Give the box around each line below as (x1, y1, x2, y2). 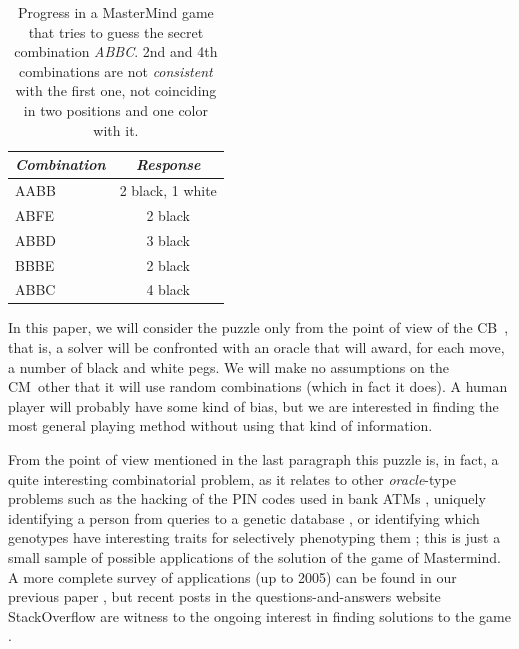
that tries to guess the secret (28, 21, 204, 42)
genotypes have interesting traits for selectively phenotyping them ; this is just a (8, 527, 501, 548)
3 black (146, 229, 191, 250)
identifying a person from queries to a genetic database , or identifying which (8, 507, 480, 528)
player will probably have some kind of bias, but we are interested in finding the (8, 395, 499, 416)
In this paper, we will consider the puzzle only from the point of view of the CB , (8, 317, 509, 338)
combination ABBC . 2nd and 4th (14, 41, 218, 62)
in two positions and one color (23, 99, 208, 120)
